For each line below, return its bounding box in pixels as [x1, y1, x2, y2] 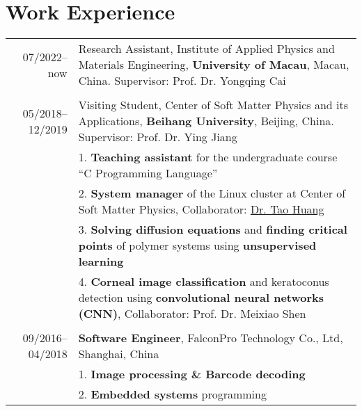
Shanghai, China [78, 346, 159, 362]
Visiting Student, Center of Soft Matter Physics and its [78, 97, 349, 113]
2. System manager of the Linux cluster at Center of [78, 185, 346, 202]
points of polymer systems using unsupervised [78, 237, 317, 254]
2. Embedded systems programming [78, 386, 267, 403]
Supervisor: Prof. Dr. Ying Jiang [78, 129, 237, 145]
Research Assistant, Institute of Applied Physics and [78, 40, 335, 57]
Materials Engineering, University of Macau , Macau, [78, 56, 349, 73]
